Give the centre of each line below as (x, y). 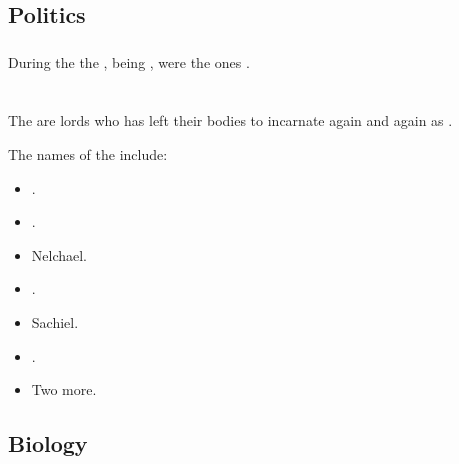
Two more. (64, 389)
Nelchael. (59, 254)
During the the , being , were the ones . (129, 61)
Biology (48, 443)
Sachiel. (55, 322)
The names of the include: (88, 154)
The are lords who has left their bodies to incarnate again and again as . (230, 120)
